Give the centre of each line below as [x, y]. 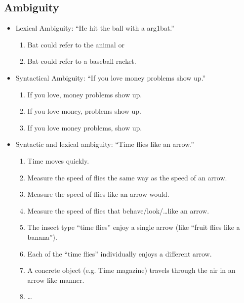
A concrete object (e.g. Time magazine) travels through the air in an [131, 270]
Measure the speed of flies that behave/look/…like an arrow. [118, 210]
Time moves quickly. [58, 160]
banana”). [42, 237]
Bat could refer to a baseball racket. [82, 61]
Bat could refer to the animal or [76, 44]
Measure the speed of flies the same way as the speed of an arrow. [127, 177]
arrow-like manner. [56, 280]
